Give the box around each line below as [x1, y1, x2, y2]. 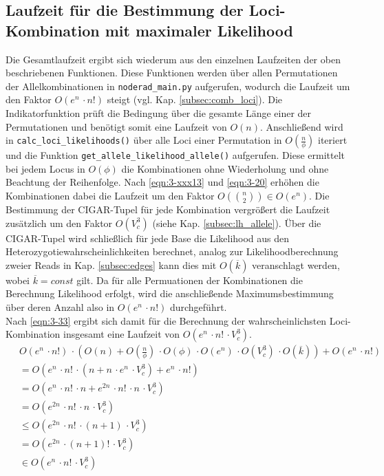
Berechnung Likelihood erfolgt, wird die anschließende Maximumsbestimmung [6, 286, 334, 301]
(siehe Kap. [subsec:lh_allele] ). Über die [152, 215, 321, 230]
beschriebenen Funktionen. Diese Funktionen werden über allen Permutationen [6, 65, 338, 80]
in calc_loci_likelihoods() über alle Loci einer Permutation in [6, 133, 282, 147]
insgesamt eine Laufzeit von [63, 327, 180, 341]
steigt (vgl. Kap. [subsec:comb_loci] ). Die [107, 92, 283, 107]
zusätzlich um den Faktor [6, 215, 113, 230]
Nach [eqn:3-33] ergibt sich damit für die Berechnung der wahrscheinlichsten [6, 313, 327, 327]
